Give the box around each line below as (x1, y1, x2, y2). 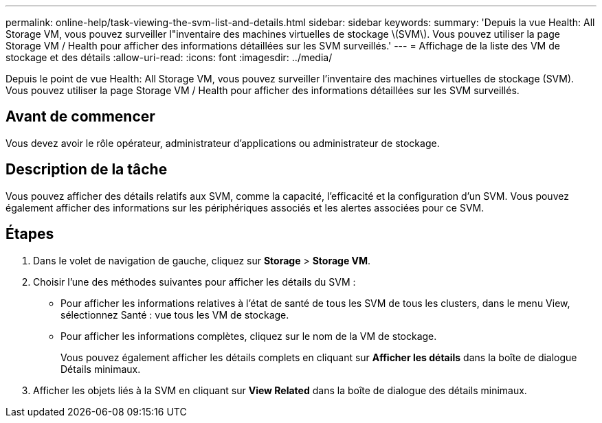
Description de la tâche (5, 161, 168, 179)
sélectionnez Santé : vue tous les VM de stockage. (60, 308, 289, 321)
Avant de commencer (5, 108, 155, 126)
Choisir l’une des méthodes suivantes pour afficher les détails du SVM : (33, 275, 356, 288)
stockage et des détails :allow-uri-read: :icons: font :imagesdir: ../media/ (5, 52, 333, 63)
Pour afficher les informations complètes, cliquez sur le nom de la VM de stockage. (60, 330, 437, 342)
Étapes (5, 225, 54, 243)
